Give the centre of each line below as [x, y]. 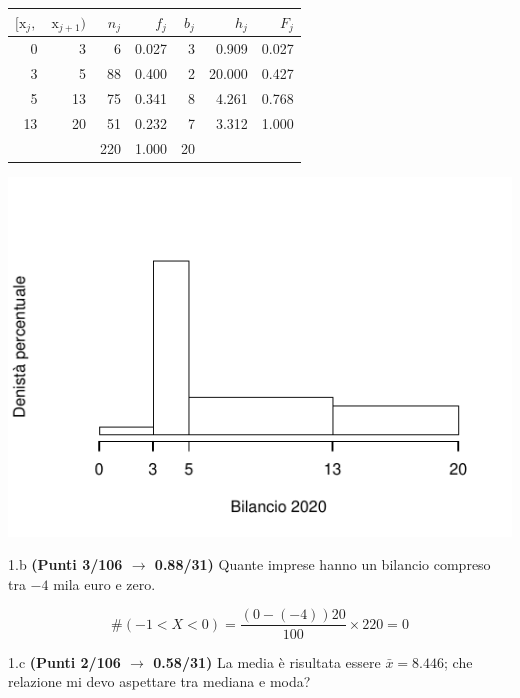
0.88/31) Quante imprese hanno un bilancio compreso [322, 564]
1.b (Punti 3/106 [65, 564]
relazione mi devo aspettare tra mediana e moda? [159, 681]
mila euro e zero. [104, 583]
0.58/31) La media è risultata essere [267, 661]
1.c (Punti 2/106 [64, 661]
